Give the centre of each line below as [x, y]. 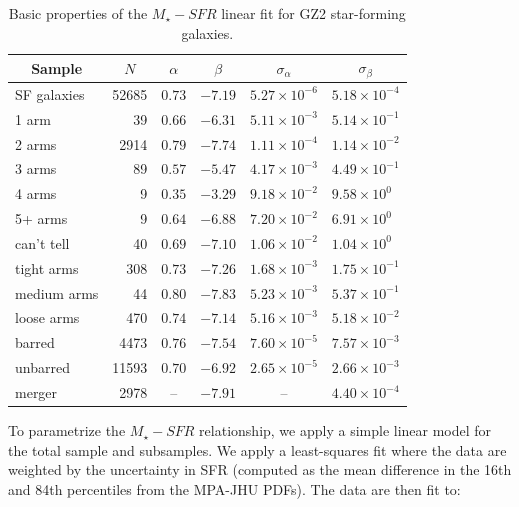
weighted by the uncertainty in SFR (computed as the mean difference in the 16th [260, 469]
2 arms [36, 143]
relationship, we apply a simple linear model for [345, 430]
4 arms [36, 193]
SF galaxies [50, 93]
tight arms [47, 267]
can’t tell [42, 242]
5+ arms [41, 218]
